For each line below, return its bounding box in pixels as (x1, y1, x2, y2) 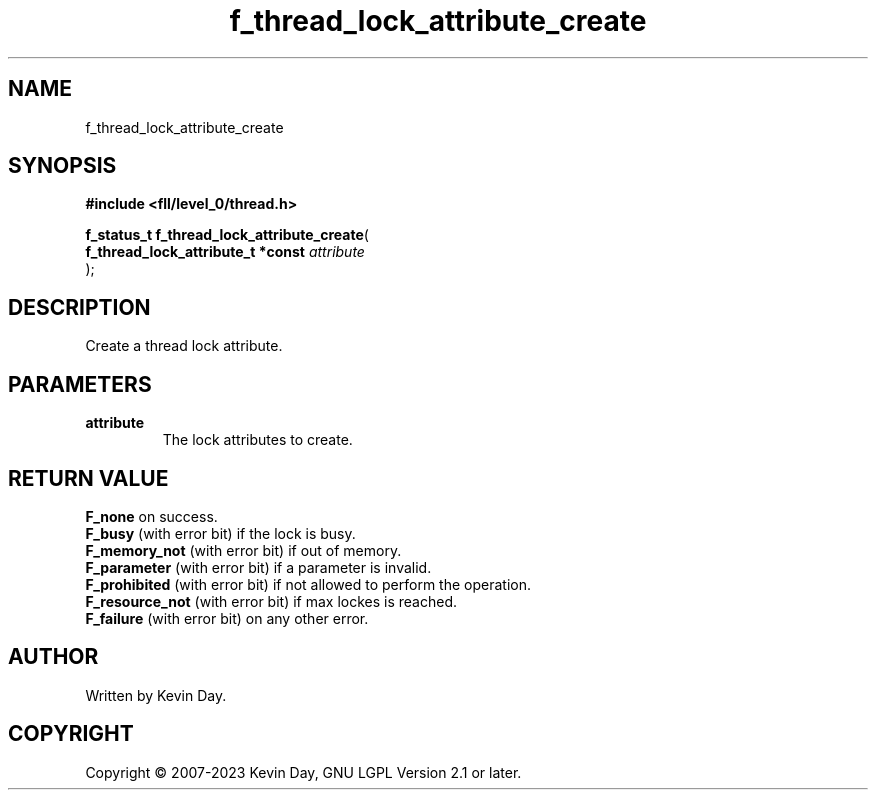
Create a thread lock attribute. (85, 337, 283, 355)
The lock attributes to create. (162, 431, 353, 449)
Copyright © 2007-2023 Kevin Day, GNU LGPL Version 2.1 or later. (85, 763, 522, 781)
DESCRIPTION (8, 294, 151, 320)
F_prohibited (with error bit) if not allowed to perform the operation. (85, 575, 531, 593)
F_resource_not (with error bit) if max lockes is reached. (85, 592, 458, 610)
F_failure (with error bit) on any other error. (85, 609, 369, 627)
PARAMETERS (8, 371, 152, 397)
